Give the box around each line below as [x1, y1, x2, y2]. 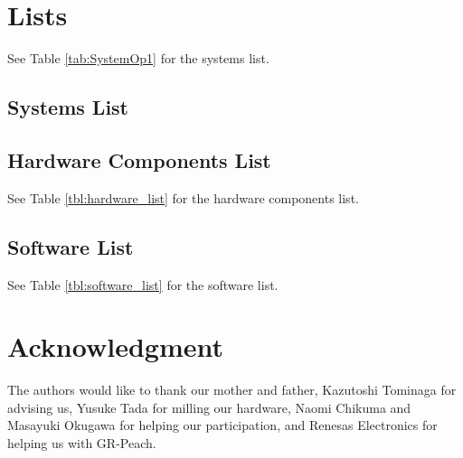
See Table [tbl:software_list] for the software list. [7, 275, 279, 294]
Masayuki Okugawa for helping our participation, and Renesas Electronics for [7, 416, 438, 435]
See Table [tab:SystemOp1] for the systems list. [7, 49, 269, 68]
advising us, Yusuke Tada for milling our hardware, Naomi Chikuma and [7, 397, 411, 416]
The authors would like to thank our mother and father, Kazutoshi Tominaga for [7, 380, 457, 399]
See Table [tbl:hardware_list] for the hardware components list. [7, 188, 359, 207]
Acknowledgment [7, 328, 223, 365]
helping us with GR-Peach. [7, 434, 156, 452]
